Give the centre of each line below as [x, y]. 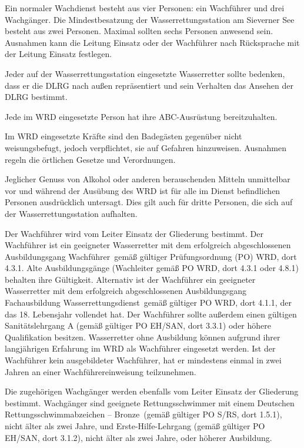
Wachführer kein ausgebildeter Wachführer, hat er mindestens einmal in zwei [143, 360]
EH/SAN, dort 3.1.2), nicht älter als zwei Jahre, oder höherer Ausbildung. [138, 437]
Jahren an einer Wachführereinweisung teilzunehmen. [101, 371]
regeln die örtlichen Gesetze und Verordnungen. [90, 159]
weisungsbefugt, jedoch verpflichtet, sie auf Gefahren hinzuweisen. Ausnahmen [146, 147]
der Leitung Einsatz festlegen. [59, 54]
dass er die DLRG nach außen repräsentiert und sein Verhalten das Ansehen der [149, 85]
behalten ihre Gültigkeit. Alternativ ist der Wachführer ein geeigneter [130, 279]
